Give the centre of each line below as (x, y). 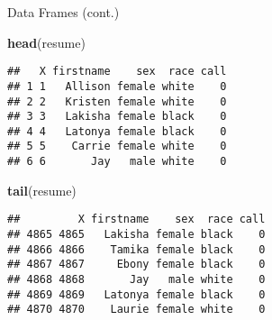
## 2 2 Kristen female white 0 (117, 101)
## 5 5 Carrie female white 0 (117, 146)
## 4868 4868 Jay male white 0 (136, 279)
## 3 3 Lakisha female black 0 (117, 117)
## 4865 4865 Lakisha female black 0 (136, 235)
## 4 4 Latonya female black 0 (117, 131)
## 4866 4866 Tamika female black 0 (136, 249)
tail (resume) (42, 190)
